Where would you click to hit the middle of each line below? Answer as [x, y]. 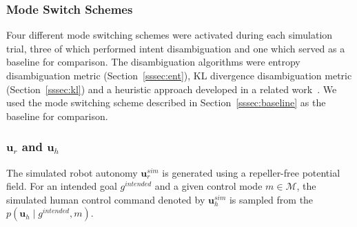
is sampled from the [271, 199]
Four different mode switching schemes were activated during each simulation [170, 35]
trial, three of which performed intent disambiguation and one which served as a [176, 48]
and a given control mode [208, 186]
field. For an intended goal [62, 186]
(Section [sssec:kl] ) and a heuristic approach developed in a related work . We [172, 89]
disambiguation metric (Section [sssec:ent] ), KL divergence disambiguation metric [179, 75]
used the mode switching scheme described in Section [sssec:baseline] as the [166, 102]
